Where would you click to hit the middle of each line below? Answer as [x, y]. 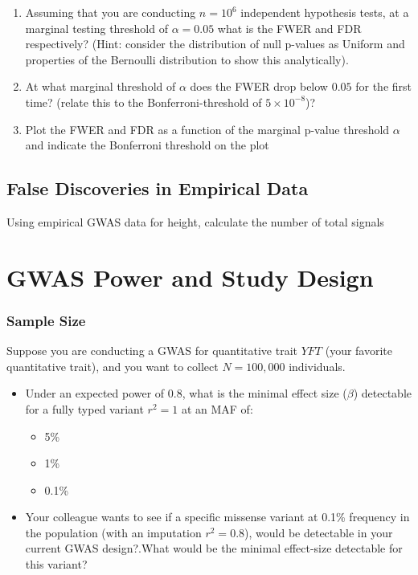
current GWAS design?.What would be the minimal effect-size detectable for [214, 548]
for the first [384, 86]
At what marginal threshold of [100, 86]
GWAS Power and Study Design [190, 277]
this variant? [56, 564]
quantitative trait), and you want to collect [113, 366]
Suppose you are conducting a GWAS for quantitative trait [152, 351]
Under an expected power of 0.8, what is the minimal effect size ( [186, 393]
